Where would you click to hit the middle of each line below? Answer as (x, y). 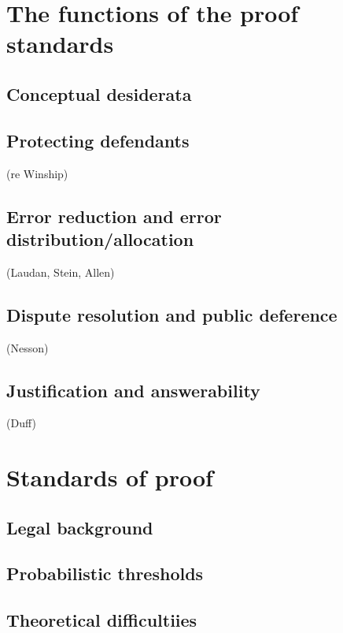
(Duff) (21, 423)
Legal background (80, 527)
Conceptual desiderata (99, 93)
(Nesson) (28, 347)
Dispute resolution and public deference (172, 314)
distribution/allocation (100, 238)
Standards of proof (110, 477)
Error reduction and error (114, 216)
